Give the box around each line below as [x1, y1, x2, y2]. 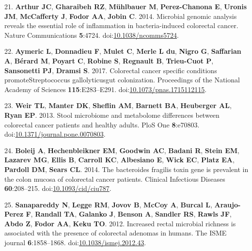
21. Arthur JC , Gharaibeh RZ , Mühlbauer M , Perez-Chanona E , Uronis [4, 1, 247, 11]
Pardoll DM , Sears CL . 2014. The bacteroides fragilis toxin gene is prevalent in [4, 164, 249, 174]
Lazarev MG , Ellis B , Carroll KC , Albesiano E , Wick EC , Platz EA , [4, 155, 235, 165]
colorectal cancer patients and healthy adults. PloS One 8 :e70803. [4, 119, 200, 129]
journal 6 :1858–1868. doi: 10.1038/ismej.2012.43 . [4, 237, 146, 248]
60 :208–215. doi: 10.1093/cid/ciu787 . [4, 183, 111, 193]
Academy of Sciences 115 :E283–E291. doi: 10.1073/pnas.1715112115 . [4, 84, 207, 94]
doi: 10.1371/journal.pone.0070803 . [4, 129, 106, 139]
